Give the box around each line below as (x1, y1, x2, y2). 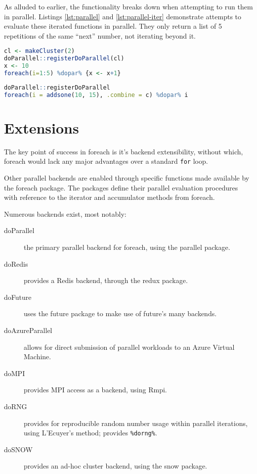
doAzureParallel (4, 325, 52, 335)
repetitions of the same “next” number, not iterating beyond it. (4, 30, 196, 41)
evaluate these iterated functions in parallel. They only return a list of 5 (4, 21, 222, 31)
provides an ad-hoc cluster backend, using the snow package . (24, 461, 207, 471)
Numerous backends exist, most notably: (4, 208, 127, 219)
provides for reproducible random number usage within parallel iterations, (24, 418, 248, 428)
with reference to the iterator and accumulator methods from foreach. (4, 192, 215, 202)
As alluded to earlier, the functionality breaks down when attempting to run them (4, 1, 253, 11)
